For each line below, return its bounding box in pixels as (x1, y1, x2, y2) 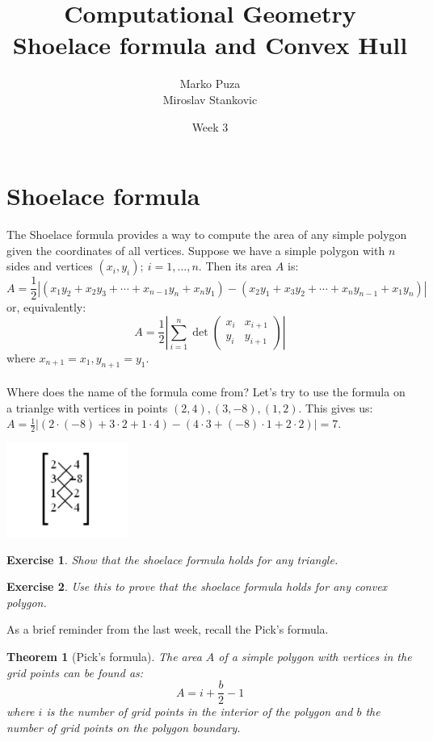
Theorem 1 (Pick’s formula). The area (6, 647, 202, 664)
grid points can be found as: (6, 664, 144, 680)
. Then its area (198, 257, 272, 274)
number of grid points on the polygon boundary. (6, 718, 241, 735)
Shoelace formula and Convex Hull (12, 28, 408, 61)
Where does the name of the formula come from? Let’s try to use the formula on (6, 383, 406, 400)
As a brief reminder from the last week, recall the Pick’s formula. (6, 621, 329, 638)
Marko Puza (179, 75, 241, 92)
